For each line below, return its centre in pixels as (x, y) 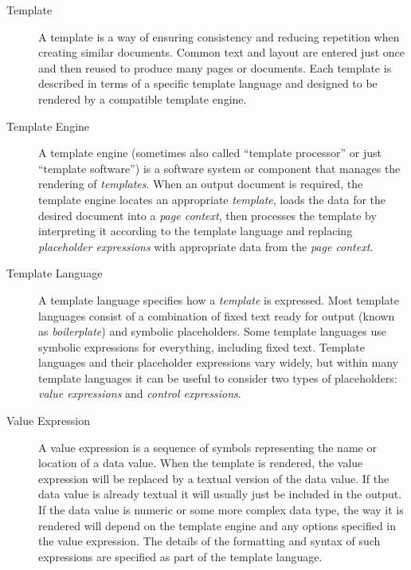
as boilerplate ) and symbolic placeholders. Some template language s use (213, 331)
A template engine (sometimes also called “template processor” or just (210, 153)
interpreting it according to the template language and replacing (196, 231)
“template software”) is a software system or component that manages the (219, 168)
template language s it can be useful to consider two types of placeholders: (218, 377)
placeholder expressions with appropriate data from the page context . (206, 246)
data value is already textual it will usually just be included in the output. (220, 494)
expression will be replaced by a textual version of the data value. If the (214, 478)
